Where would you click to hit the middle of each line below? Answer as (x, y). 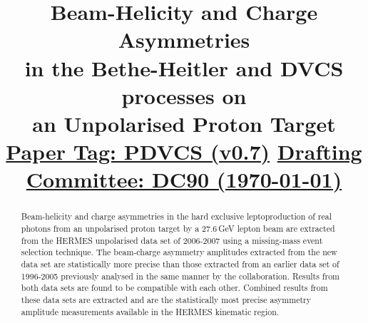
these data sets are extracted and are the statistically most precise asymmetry (166, 299)
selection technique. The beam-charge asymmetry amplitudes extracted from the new (179, 252)
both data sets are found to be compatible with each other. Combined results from (174, 288)
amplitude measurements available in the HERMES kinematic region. (150, 311)
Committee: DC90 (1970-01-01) (184, 179)
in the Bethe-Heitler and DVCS (184, 67)
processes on (184, 95)
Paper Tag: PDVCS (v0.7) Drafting (184, 152)
